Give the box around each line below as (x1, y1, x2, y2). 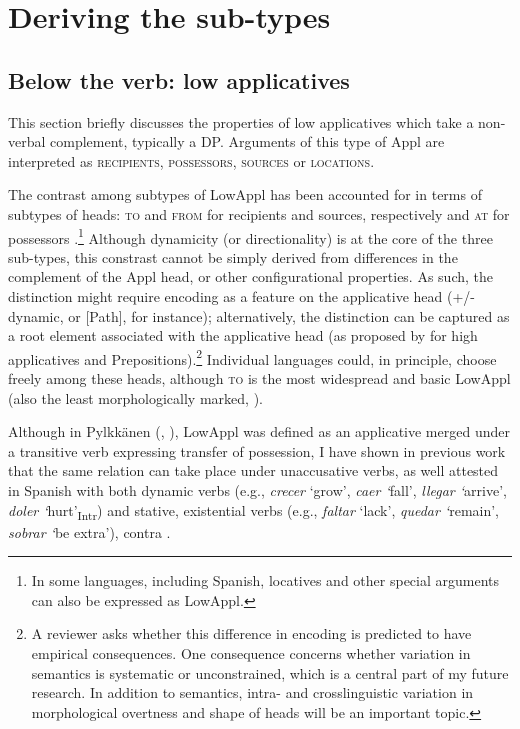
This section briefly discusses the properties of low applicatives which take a (8, 111, 474, 132)
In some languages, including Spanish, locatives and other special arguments (31, 570, 500, 591)
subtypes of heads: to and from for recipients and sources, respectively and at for (8, 203, 510, 224)
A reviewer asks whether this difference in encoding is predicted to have (31, 623, 472, 644)
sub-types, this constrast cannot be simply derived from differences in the (8, 246, 458, 267)
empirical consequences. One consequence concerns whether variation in (31, 643, 471, 664)
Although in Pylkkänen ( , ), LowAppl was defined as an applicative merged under (8, 421, 510, 442)
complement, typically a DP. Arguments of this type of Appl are (50, 131, 445, 152)
